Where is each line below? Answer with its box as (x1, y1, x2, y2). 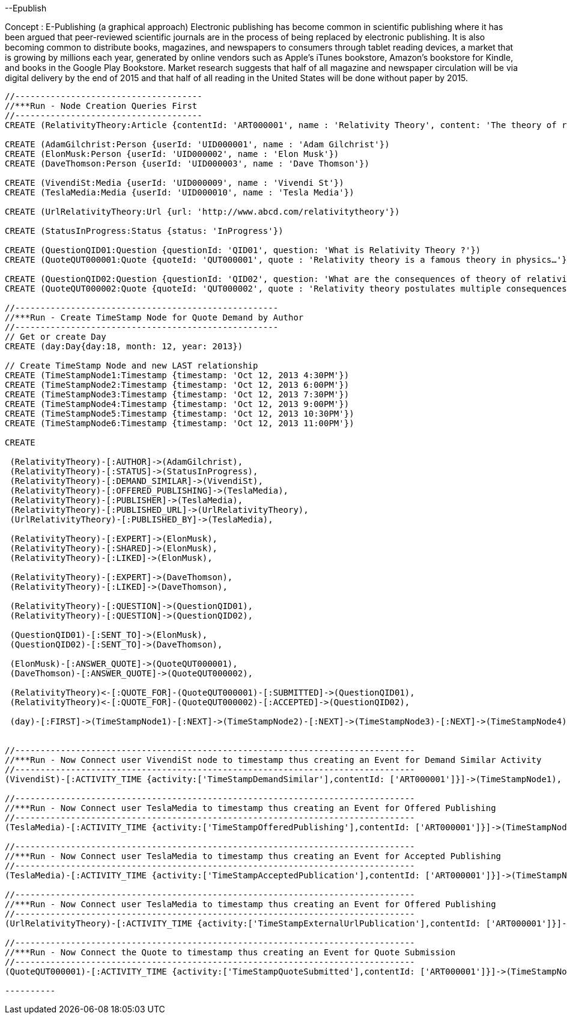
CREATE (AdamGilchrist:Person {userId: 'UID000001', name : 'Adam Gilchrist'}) (5, 139, 390, 149)
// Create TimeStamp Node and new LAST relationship (5, 361, 258, 370)
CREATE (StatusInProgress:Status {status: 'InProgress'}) (5, 226, 283, 236)
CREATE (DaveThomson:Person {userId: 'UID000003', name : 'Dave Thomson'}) (5, 159, 369, 168)
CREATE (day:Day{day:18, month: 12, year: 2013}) (5, 341, 243, 351)
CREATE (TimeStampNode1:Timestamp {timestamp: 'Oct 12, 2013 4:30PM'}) (5, 370, 350, 380)
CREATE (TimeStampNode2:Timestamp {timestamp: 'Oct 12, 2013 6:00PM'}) (5, 380, 350, 390)
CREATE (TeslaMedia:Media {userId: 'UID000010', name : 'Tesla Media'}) (5, 188, 354, 197)
